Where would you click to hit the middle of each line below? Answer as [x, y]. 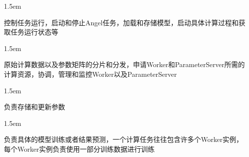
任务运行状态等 [34, 32]
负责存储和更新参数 [34, 107]
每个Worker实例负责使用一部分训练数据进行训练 [79, 148]
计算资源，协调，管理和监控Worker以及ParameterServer [91, 74]
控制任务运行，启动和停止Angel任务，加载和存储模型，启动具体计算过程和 [121, 22]
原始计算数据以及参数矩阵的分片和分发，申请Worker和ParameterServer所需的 [124, 64]
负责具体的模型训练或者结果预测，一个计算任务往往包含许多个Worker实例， [124, 139]
